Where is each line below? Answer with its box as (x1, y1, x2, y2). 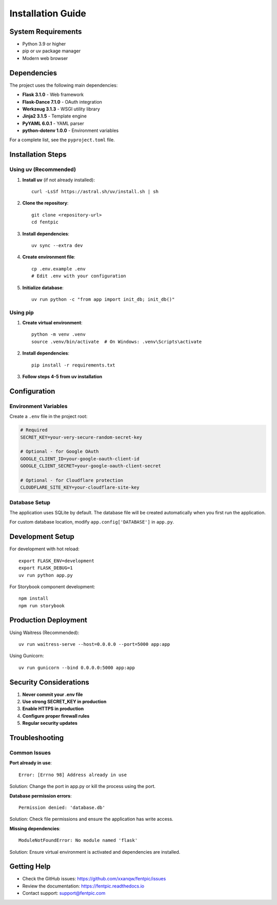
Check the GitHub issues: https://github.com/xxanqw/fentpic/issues (22, 876, 166, 882)
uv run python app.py (18, 572, 73, 578)
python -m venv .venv (31, 332, 86, 337)
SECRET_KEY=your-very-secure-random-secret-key (20, 434, 142, 440)
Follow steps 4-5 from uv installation (22, 374, 103, 380)
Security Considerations (9, 678, 90, 686)
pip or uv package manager (22, 48, 81, 54)
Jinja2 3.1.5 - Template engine (22, 113, 87, 119)
